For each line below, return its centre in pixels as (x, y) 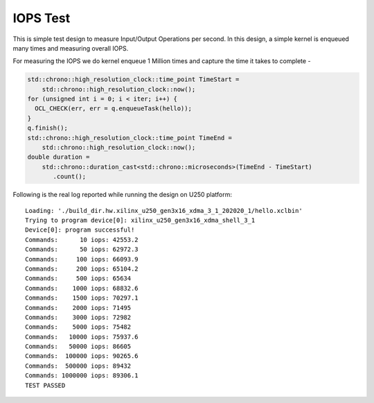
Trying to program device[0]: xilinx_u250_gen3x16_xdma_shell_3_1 (140, 220)
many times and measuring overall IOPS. (71, 48)
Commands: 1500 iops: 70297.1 (82, 298)
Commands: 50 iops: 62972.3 (82, 249)
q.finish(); (48, 128)
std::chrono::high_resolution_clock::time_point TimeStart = (133, 79)
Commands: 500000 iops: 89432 (78, 366)
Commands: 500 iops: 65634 (78, 278)
